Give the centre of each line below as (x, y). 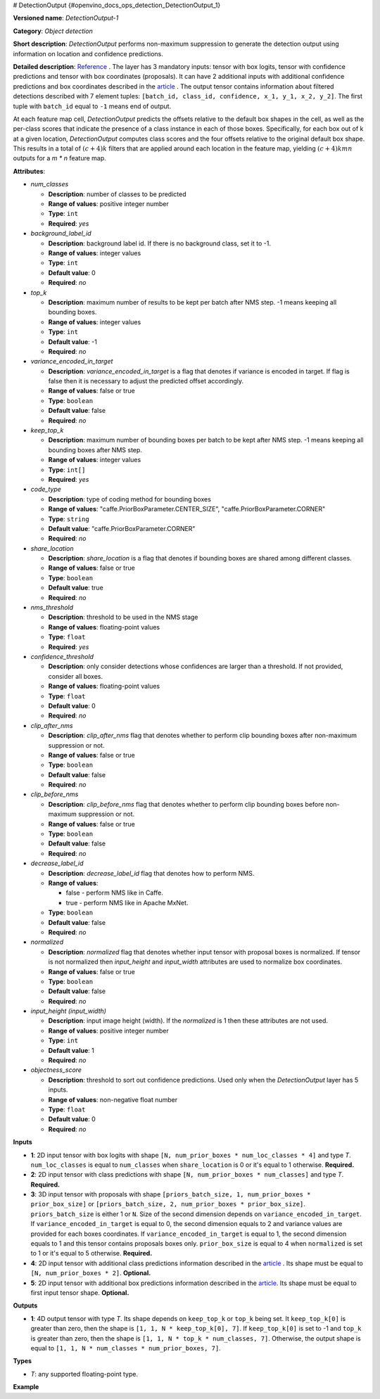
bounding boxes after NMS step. (95, 449)
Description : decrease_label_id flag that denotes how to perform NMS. (151, 873)
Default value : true (76, 588)
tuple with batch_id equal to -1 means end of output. (92, 106)
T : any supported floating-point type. (84, 1374)
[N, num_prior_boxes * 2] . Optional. (91, 1273)
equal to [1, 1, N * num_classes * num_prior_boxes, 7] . (126, 1348)
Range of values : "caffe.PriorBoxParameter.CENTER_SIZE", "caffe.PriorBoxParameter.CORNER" (187, 509)
